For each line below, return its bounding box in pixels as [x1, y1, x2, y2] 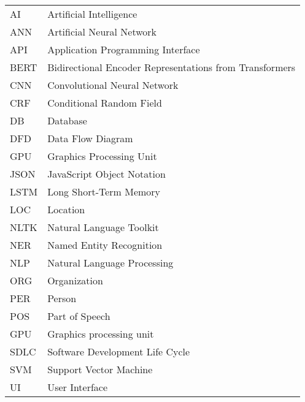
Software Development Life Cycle [47, 344, 190, 358]
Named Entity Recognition [47, 238, 163, 252]
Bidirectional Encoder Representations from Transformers [47, 60, 296, 74]
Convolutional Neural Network [47, 78, 179, 92]
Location [47, 202, 85, 216]
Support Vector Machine [47, 362, 153, 376]
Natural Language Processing [47, 256, 174, 270]
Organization [47, 273, 103, 287]
